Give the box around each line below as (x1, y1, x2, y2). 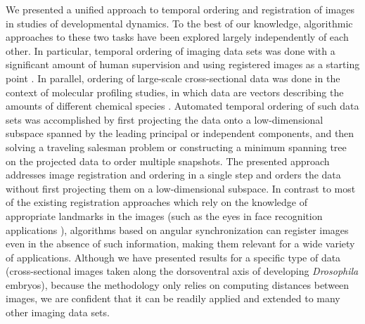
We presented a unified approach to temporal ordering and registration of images (6, 2, 354, 16)
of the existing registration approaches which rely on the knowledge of (6, 195, 307, 209)
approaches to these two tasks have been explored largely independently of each (6, 30, 349, 44)
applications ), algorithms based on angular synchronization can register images (6, 222, 349, 237)
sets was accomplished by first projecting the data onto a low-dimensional (6, 112, 324, 127)
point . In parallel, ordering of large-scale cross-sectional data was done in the (6, 70, 340, 85)
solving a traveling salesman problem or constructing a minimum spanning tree (6, 139, 347, 154)
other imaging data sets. (6, 305, 110, 320)
